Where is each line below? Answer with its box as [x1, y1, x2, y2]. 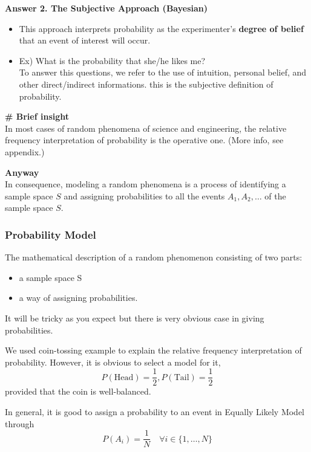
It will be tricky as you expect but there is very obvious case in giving [5, 311, 264, 324]
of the [264, 189, 286, 202]
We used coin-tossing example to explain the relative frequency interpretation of [5, 344, 302, 357]
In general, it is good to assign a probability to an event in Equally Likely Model [5, 405, 305, 418]
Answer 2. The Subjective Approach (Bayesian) [5, 2, 208, 14]
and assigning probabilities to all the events [64, 189, 225, 202]
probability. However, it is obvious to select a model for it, [5, 355, 221, 368]
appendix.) [5, 145, 45, 158]
